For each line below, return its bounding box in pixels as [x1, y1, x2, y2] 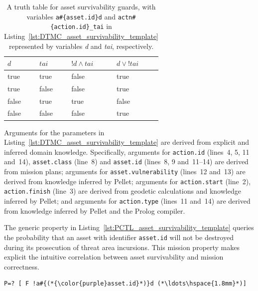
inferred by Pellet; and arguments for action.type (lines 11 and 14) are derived [4, 196, 251, 206]
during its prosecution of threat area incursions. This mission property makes [4, 242, 240, 252]
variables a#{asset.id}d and [26, 11, 116, 21]
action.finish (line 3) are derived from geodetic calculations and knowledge [4, 186, 241, 196]
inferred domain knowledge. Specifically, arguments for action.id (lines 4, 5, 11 [4, 146, 250, 157]
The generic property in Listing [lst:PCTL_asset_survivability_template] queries [4, 222, 254, 233]
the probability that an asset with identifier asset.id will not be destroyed [4, 232, 234, 242]
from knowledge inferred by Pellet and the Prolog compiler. [4, 205, 185, 216]
